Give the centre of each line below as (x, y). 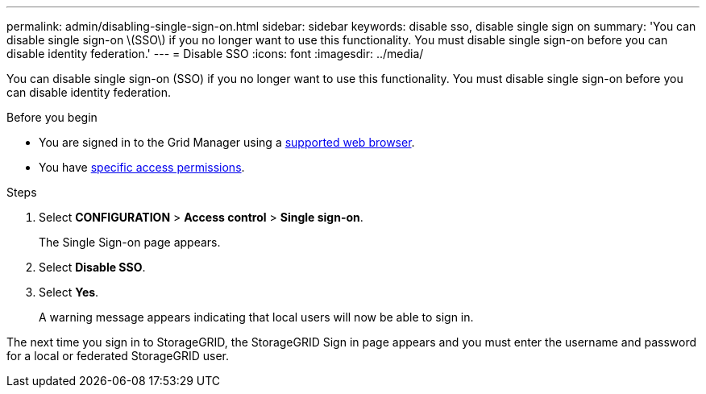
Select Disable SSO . (92, 267)
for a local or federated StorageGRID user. (118, 356)
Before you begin (52, 117)
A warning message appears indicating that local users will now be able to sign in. (256, 317)
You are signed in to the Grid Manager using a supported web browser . (227, 142)
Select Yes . (69, 292)
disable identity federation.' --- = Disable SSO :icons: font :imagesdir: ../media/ (215, 54)
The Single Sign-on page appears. (130, 242)
